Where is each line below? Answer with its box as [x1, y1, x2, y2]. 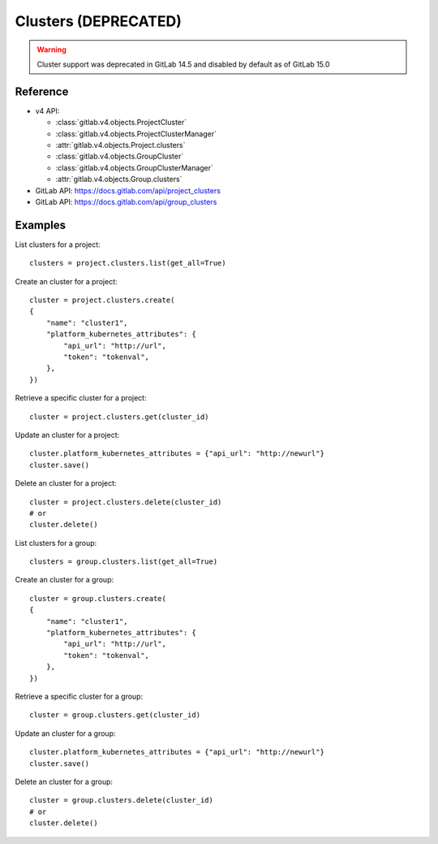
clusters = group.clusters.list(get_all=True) [29, 557, 218, 566]
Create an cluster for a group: [15, 575, 114, 585]
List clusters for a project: [15, 240, 101, 249]
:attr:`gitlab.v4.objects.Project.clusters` [55, 141, 186, 150]
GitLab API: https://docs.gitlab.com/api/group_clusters [35, 197, 217, 206]
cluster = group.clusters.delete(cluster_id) [29, 796, 214, 805]
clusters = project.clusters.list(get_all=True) [29, 258, 226, 268]
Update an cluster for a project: [15, 430, 120, 439]
